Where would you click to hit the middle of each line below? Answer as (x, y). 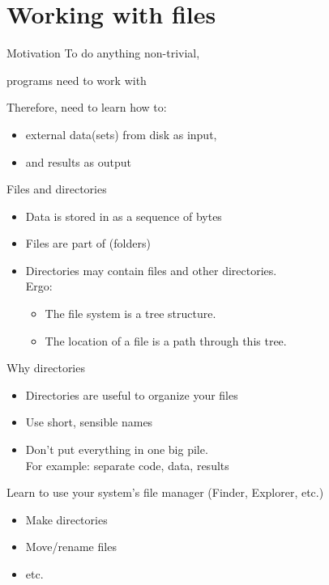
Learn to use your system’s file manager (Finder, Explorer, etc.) (165, 492)
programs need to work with (77, 80)
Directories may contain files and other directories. (151, 270)
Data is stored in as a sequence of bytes (124, 216)
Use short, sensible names (89, 422)
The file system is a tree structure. (130, 314)
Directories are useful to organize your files (132, 394)
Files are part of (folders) (88, 243)
